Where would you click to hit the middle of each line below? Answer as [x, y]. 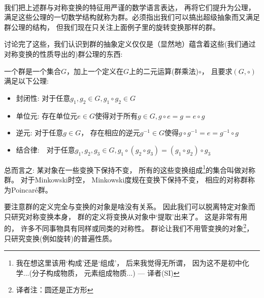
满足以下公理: [26, 81]
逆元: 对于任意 [40, 133]
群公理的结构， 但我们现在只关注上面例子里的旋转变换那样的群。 [112, 27]
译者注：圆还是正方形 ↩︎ [55, 290]
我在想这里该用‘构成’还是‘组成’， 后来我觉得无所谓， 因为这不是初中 [129, 263]
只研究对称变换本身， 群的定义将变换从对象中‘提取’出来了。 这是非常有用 [126, 216]
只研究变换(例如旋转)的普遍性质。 [60, 238]
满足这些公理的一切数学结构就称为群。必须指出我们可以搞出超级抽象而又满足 [132, 17]
